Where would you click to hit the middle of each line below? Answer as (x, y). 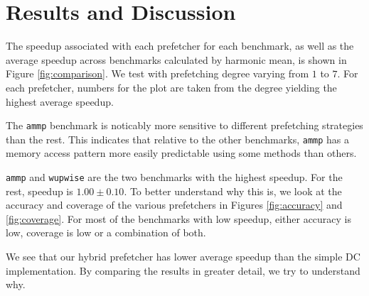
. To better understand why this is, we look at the (233, 191)
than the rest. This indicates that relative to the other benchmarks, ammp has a (177, 139)
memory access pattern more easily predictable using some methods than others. (181, 153)
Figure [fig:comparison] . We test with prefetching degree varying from (157, 73)
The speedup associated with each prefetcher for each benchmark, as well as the (180, 46)
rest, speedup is (39, 191)
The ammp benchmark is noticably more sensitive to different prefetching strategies (184, 125)
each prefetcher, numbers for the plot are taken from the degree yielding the (171, 87)
